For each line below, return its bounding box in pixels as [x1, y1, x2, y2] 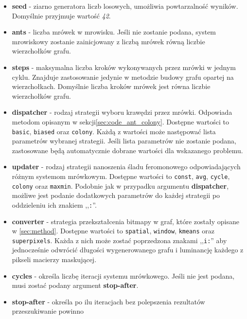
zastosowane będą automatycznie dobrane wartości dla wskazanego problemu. [12, 145, 243, 155]
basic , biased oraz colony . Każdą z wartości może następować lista [12, 126, 216, 136]
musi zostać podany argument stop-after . [12, 280, 139, 290]
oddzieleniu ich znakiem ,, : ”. [12, 199, 97, 210]
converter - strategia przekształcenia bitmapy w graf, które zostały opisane [12, 216, 239, 226]
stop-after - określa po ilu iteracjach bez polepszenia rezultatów [12, 296, 205, 306]
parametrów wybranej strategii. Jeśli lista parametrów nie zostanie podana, [12, 136, 236, 146]
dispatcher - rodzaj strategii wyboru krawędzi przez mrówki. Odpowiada [12, 107, 232, 117]
